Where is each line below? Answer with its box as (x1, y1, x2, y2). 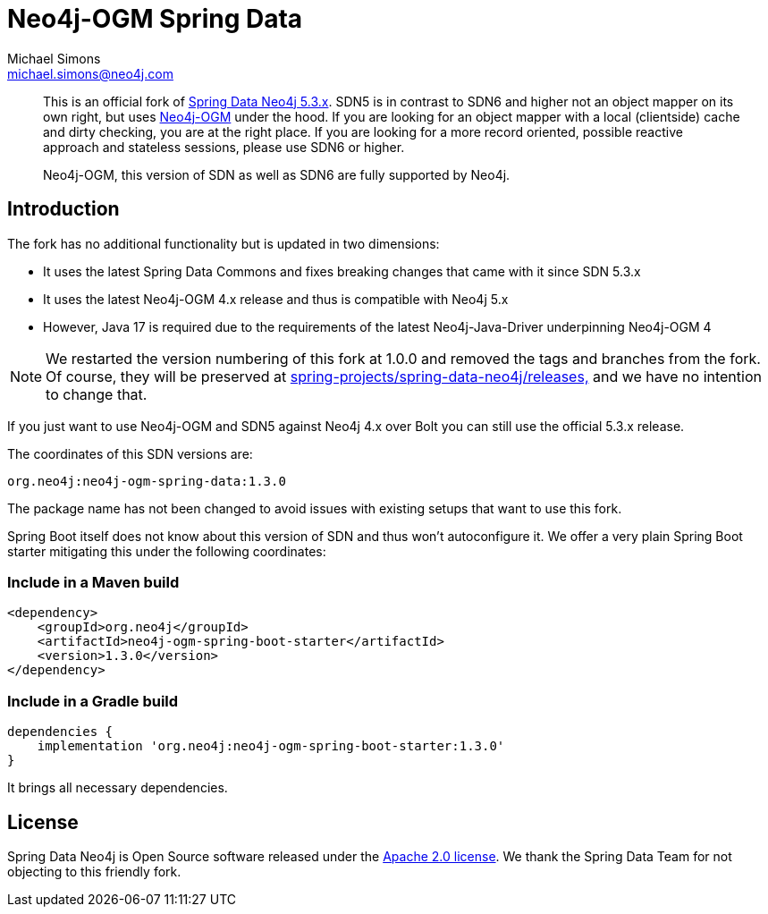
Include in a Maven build (7, 572, 180, 591)
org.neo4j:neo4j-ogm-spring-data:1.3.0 (7, 473, 286, 488)
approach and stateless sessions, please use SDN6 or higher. (43, 139, 405, 155)
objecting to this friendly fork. (7, 863, 181, 879)
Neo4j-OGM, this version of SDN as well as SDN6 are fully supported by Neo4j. (43, 166, 511, 182)
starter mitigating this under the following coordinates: (7, 543, 326, 559)
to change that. (46, 385, 148, 403)
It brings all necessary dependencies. (7, 780, 228, 796)
